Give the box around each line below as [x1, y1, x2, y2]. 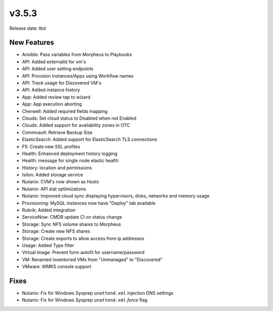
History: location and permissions [22, 165, 92, 171]
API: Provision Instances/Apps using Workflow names [22, 73, 134, 79]
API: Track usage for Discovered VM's [22, 80, 102, 86]
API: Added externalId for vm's [22, 59, 86, 65]
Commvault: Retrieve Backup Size [22, 129, 93, 135]
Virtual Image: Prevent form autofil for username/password [22, 249, 145, 255]
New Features [9, 38, 54, 47]
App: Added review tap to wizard [22, 94, 90, 100]
